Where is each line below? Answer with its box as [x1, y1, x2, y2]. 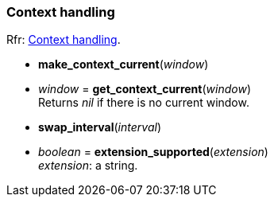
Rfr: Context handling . [6, 33, 121, 47]
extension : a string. [38, 158, 138, 173]
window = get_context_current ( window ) [38, 82, 251, 96]
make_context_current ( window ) [38, 57, 209, 72]
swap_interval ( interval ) [38, 120, 161, 135]
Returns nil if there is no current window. [38, 96, 249, 110]
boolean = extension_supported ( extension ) [38, 145, 268, 159]
